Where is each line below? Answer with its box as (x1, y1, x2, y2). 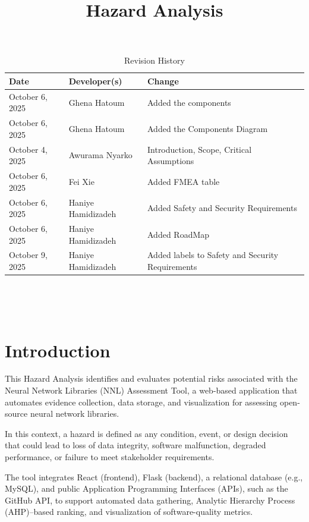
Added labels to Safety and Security (147, 249, 279, 261)
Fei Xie (68, 175, 94, 187)
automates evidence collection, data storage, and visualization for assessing (5, 395, 278, 408)
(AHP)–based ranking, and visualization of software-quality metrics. (5, 505, 253, 518)
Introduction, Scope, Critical (147, 143, 252, 155)
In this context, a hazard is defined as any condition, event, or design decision (5, 427, 288, 439)
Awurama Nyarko (68, 149, 133, 161)
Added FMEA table (147, 175, 220, 187)
